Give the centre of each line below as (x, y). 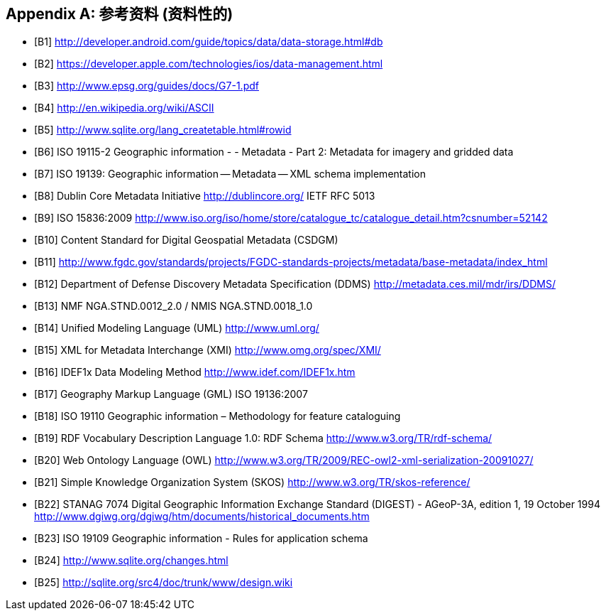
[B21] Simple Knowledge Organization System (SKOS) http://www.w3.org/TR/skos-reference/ (252, 482)
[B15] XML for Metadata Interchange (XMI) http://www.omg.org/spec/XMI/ (208, 350)
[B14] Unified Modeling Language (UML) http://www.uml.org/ (177, 328)
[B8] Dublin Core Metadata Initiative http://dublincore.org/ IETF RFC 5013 (205, 196)
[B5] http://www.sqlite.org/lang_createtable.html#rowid (163, 130)
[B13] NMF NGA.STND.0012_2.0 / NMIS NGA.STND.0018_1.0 (173, 306)
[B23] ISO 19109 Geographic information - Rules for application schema (201, 539)
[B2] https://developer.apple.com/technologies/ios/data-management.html (209, 64)
